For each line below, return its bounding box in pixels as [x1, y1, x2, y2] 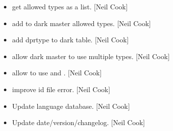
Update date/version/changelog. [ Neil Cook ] [12, 117, 145, 128]
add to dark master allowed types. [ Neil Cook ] [12, 18, 151, 28]
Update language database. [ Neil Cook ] [12, 100, 130, 111]
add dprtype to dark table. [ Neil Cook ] [12, 34, 129, 45]
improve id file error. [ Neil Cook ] [12, 84, 111, 94]
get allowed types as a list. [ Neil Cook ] [12, 1, 128, 11]
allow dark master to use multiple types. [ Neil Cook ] [12, 51, 170, 61]
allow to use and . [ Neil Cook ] [12, 67, 102, 78]
